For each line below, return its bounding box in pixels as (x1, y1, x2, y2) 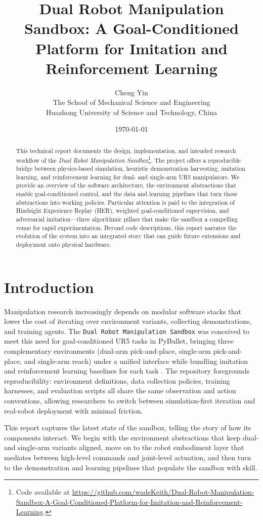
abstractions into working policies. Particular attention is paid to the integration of (16, 198, 235, 206)
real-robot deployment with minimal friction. (4, 405, 143, 416)
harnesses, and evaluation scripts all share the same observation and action (4, 385, 236, 396)
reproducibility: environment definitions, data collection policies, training (4, 375, 230, 386)
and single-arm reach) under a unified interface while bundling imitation (24, 355, 248, 366)
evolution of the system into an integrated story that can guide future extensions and (16, 232, 241, 240)
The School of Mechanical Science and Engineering (53, 97, 210, 107)
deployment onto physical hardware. (16, 240, 111, 249)
